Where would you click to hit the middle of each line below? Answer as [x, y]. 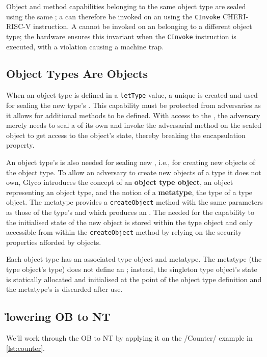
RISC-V [19, 26]
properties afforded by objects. [54, 242]
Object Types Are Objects [77, 74]
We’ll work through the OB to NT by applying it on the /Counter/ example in [129, 337]
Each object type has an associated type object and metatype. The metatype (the [134, 259]
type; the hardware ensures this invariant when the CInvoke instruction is [121, 36]
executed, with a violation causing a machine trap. [85, 46]
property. [20, 145]
